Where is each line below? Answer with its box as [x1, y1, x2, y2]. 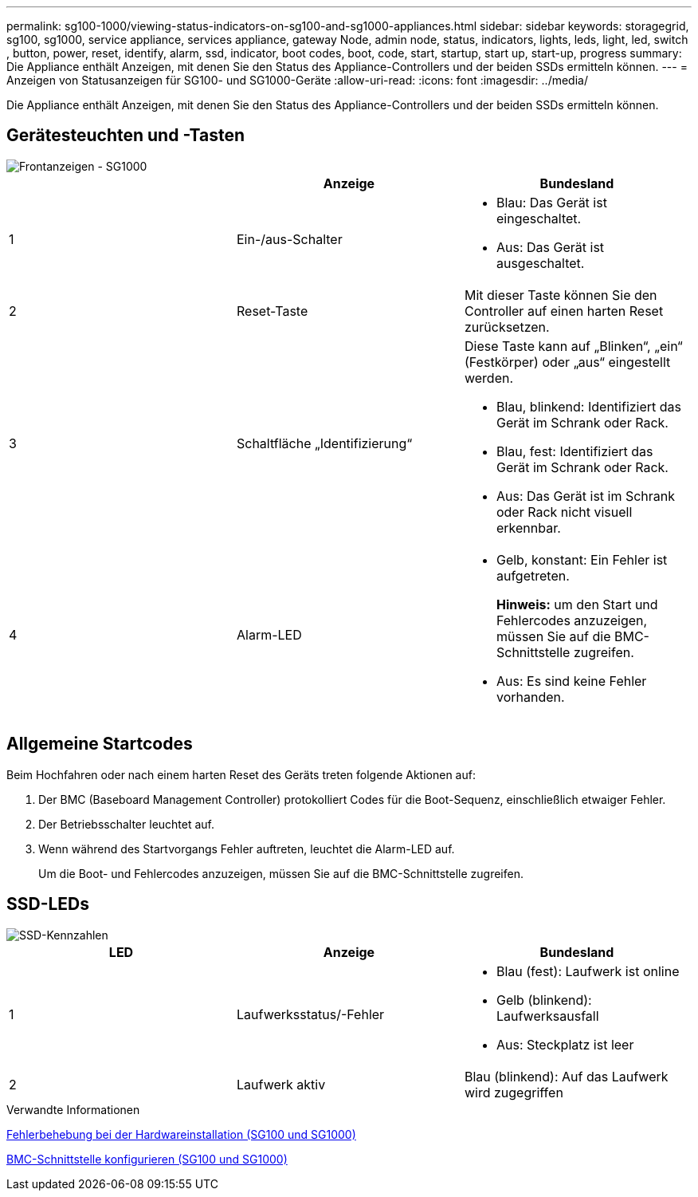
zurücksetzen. [464, 318, 550, 335]
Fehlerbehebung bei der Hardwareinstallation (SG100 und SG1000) [6, 1127, 356, 1141]
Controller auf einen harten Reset [464, 302, 664, 319]
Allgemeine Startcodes [6, 734, 193, 754]
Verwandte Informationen [6, 1102, 140, 1116]
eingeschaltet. [496, 210, 582, 226]
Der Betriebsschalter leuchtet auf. [38, 817, 215, 831]
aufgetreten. [496, 567, 570, 584]
